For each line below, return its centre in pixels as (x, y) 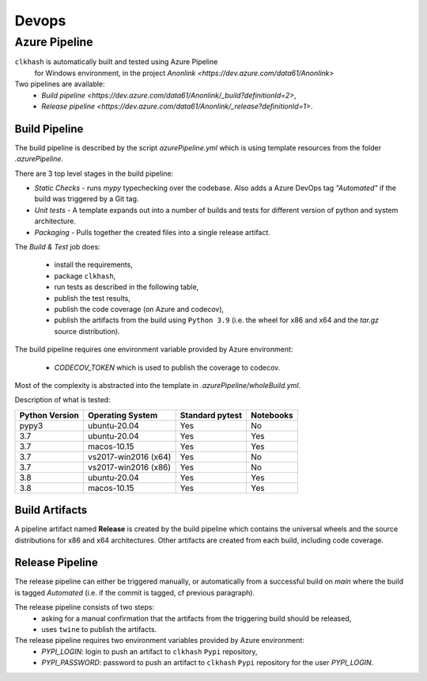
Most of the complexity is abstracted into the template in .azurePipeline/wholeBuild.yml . (158, 385)
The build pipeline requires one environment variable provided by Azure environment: (154, 349)
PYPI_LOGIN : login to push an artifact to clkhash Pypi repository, (149, 651)
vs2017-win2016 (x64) (129, 457)
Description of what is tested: (62, 400)
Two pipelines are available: (60, 84)
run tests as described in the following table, (127, 287)
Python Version (49, 415)
